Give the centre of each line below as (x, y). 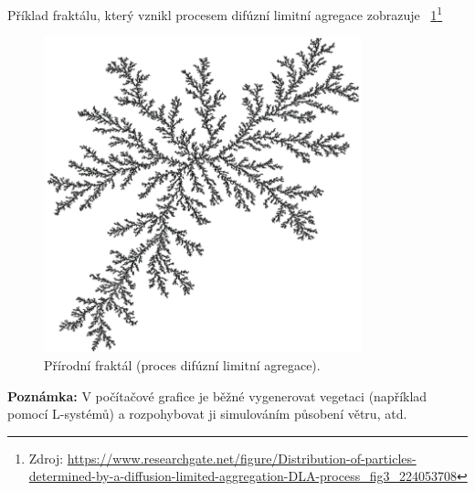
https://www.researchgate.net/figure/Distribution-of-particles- (242, 458)
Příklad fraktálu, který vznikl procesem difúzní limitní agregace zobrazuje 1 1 (225, 13)
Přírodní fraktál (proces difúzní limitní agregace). (182, 365)
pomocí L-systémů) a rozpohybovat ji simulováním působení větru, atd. (207, 414)
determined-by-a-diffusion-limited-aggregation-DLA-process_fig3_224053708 (243, 476)
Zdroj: (46, 458)
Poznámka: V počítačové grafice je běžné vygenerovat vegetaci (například (217, 395)
